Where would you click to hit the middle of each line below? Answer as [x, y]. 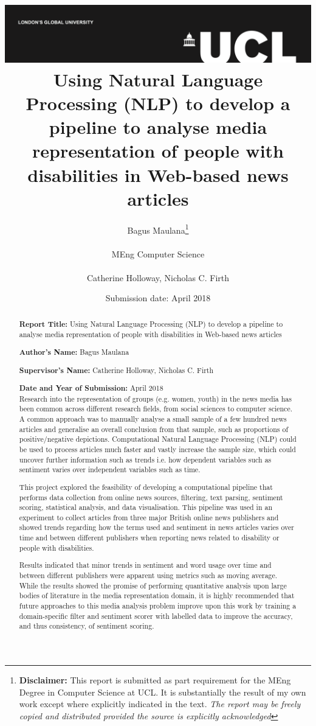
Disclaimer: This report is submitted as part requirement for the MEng [155, 679]
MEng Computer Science [158, 253]
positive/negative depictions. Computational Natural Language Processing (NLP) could [158, 439]
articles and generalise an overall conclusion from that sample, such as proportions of [154, 429]
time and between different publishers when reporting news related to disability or [149, 538]
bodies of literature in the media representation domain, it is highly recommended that [157, 595]
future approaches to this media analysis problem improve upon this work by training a [158, 605]
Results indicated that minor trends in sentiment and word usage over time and [145, 565]
